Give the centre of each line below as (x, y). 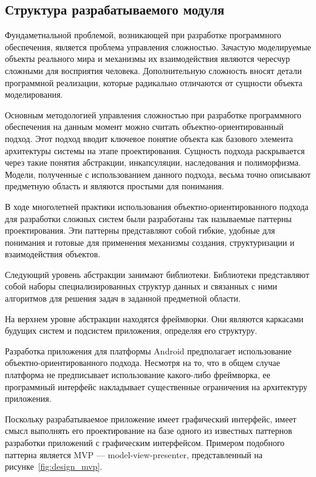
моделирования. (34, 94)
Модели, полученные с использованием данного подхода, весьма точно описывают (158, 174)
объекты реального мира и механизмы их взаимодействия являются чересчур (147, 59)
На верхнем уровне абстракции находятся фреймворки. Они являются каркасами (154, 318)
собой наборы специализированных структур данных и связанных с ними (141, 286)
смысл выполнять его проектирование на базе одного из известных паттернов (149, 431)
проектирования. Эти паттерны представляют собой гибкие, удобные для (140, 230)
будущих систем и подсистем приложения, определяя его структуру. (131, 330)
